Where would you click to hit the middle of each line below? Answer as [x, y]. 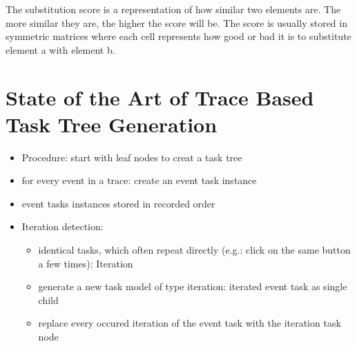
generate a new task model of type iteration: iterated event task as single [193, 286]
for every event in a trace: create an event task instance [139, 180]
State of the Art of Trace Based [160, 97]
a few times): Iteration [86, 263]
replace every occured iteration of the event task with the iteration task [190, 323]
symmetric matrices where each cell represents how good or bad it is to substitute [178, 36]
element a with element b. [60, 49]
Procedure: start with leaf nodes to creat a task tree [132, 157]
